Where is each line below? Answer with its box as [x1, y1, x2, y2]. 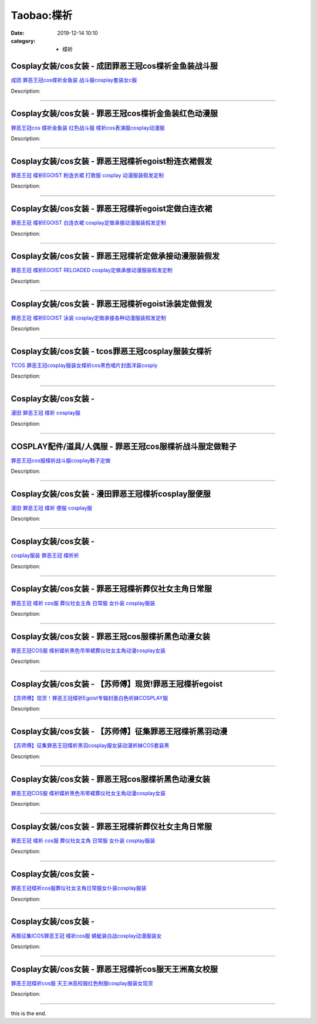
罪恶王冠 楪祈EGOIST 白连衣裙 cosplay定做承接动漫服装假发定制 [11, 219, 167, 226]
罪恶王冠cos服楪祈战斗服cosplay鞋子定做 [11, 456, 111, 464]
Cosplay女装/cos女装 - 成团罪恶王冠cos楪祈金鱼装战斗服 [11, 61, 218, 71]
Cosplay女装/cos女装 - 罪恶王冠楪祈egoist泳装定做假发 [11, 299, 213, 309]
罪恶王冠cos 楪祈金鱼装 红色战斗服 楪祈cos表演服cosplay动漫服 [11, 124, 165, 131]
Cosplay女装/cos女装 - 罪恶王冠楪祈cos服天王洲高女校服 [11, 964, 218, 974]
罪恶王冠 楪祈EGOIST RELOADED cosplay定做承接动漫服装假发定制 [11, 266, 173, 273]
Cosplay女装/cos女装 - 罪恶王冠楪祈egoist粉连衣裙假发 [11, 156, 213, 166]
